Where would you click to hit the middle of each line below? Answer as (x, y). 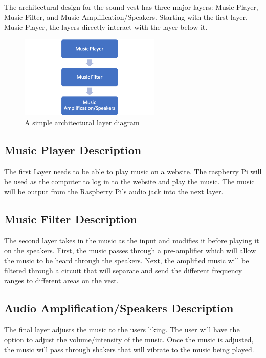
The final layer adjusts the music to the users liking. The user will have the (122, 329)
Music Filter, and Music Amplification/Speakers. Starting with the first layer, (126, 17)
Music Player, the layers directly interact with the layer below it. (106, 27)
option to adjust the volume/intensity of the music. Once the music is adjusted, (129, 339)
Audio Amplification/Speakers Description (119, 308)
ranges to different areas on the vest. (61, 281)
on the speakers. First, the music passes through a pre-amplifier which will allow (130, 250)
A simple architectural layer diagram (82, 122)
